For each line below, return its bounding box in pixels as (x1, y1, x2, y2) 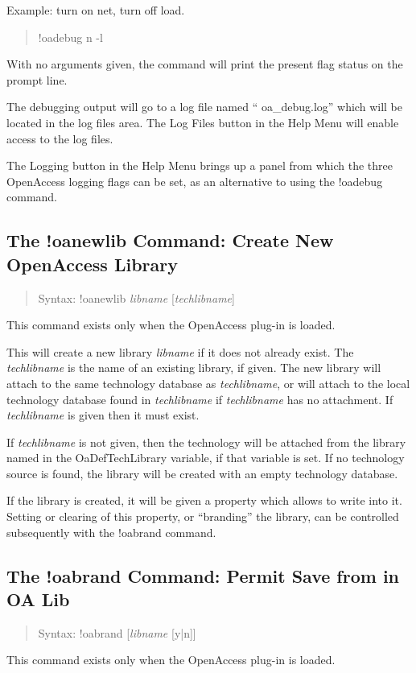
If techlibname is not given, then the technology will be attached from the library (6, 433, 406, 450)
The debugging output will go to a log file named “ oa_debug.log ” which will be (6, 98, 402, 115)
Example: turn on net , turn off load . (6, 2, 185, 18)
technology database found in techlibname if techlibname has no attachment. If (6, 390, 393, 407)
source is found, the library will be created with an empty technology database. (6, 464, 398, 481)
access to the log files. (6, 130, 113, 147)
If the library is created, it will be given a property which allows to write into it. (6, 492, 402, 509)
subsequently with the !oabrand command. (6, 523, 216, 540)
